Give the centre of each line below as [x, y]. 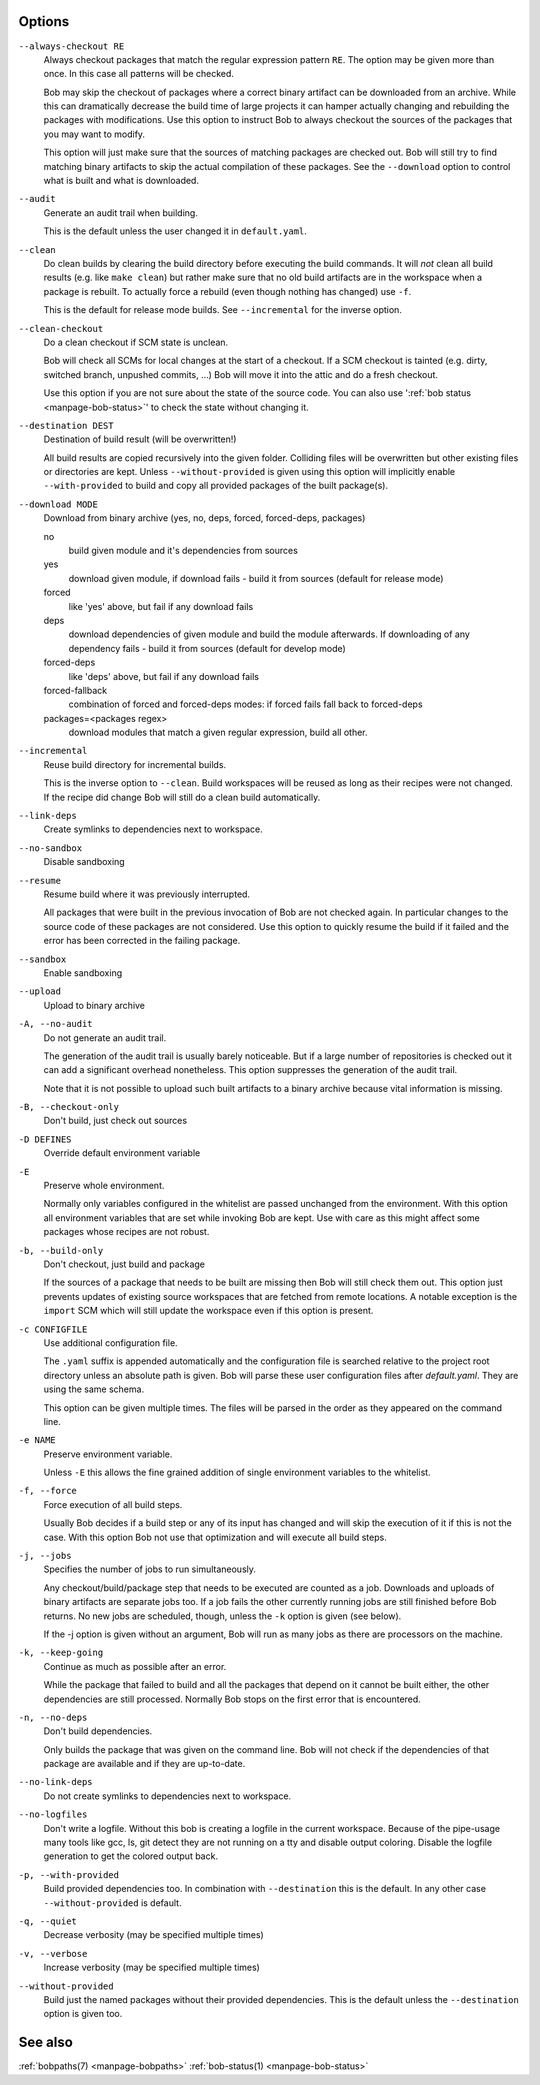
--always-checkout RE [71, 46]
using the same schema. [94, 1389]
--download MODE [58, 504]
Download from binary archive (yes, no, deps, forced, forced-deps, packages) [204, 518]
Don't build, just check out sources [115, 1121]
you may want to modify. [94, 134]
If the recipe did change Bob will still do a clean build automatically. [182, 797]
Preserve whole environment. [104, 1186]
